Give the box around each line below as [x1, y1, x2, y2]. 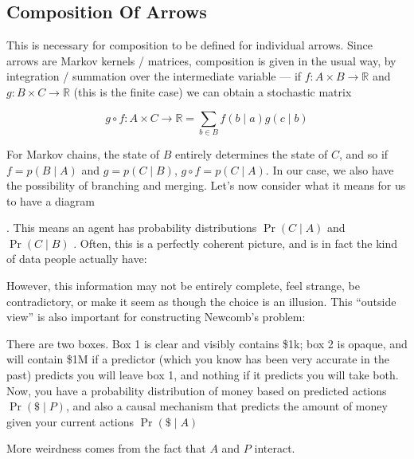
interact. [254, 440, 295, 457]
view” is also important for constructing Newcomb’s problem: [6, 308, 306, 325]
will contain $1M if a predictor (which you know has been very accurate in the [6, 351, 389, 367]
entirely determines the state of [175, 145, 328, 162]
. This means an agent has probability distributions [6, 219, 257, 236]
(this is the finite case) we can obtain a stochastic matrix [73, 83, 352, 100]
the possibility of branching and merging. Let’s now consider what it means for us [6, 177, 406, 194]
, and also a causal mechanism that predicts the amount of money [65, 398, 388, 414]
